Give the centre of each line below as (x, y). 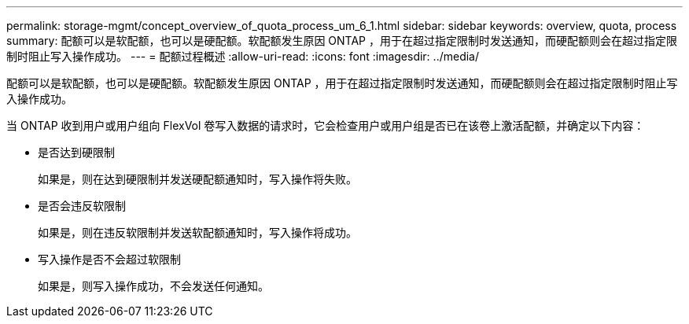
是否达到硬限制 (76, 152)
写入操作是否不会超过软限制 (109, 259)
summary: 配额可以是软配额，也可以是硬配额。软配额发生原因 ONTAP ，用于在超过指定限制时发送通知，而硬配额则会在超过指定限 (342, 40)
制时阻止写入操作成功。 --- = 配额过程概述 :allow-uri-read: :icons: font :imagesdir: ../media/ (243, 56)
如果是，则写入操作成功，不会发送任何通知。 (153, 286)
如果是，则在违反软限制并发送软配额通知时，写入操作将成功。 (197, 232)
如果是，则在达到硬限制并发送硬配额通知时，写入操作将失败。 (197, 179)
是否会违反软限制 (82, 206)
